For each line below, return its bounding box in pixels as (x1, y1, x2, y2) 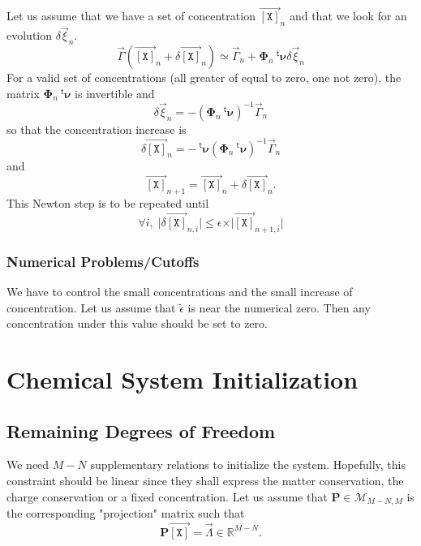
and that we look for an (289, 7, 407, 24)
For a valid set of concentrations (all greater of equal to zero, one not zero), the (6, 69, 402, 86)
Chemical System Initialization (6, 362, 359, 395)
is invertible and (75, 84, 155, 101)
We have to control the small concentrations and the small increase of (6, 282, 353, 299)
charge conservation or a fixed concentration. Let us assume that (6, 488, 328, 505)
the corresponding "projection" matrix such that (6, 504, 245, 521)
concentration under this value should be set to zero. (6, 315, 268, 332)
